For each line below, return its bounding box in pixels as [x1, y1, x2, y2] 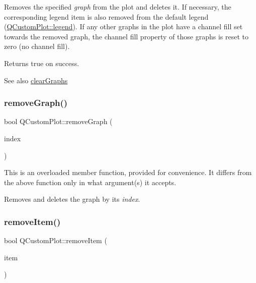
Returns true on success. [4, 58, 79, 68]
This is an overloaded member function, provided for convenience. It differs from [4, 167, 252, 178]
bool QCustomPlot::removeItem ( [4, 235, 107, 246]
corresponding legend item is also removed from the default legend [4, 11, 209, 22]
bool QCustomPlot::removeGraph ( [4, 116, 113, 127]
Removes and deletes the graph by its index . [4, 194, 140, 204]
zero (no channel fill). [4, 41, 70, 51]
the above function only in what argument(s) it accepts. [4, 177, 177, 187]
